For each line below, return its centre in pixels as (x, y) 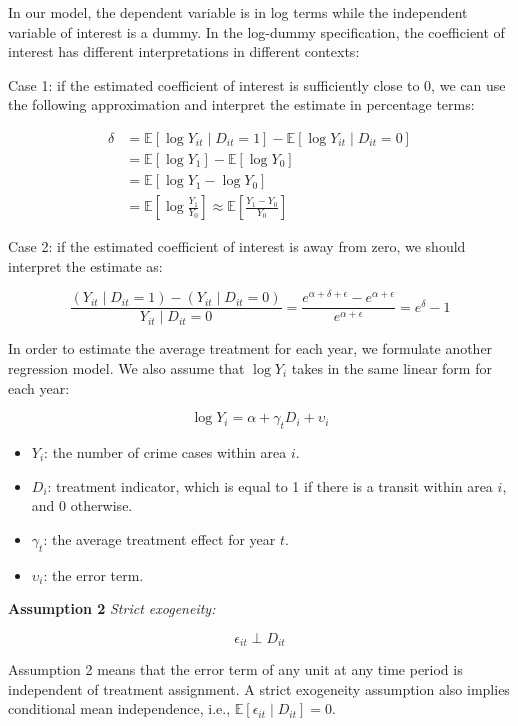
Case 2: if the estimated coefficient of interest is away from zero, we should (237, 246)
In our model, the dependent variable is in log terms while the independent (238, 12)
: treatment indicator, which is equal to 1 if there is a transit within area (270, 485)
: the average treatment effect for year (159, 538)
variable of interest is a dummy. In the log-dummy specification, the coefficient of (256, 31)
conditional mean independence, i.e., (119, 708)
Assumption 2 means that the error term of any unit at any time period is (235, 669)
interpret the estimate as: (85, 265)
